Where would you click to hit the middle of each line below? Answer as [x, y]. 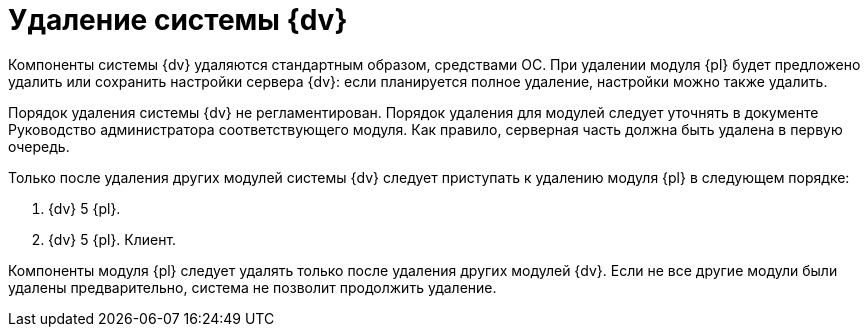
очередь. [39, 146]
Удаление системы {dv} [178, 20]
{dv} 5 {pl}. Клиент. [112, 239]
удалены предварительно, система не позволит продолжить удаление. [252, 287]
